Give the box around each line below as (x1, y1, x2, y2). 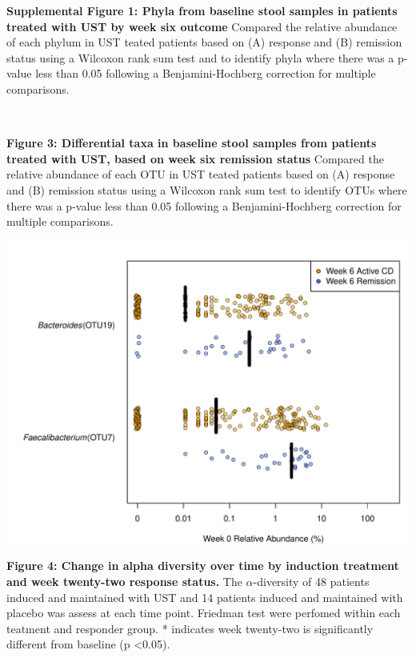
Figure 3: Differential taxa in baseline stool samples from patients (6, 134, 377, 151)
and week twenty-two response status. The (6, 572, 242, 589)
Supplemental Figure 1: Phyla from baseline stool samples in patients (6, 2, 398, 18)
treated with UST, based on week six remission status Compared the (6, 150, 384, 167)
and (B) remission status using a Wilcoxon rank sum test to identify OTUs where (6, 181, 407, 198)
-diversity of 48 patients (253, 572, 370, 589)
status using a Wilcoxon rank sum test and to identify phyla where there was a (6, 49, 394, 66)
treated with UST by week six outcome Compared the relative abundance (6, 18, 398, 34)
